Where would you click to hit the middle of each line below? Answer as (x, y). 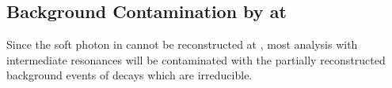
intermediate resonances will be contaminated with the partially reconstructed (196, 59)
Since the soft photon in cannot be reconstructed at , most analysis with (182, 44)
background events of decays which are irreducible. (129, 75)
